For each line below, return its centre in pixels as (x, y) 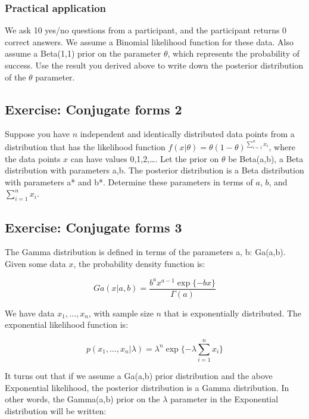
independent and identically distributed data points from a (187, 134)
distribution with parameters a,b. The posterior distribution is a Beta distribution (154, 170)
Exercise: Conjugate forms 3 (93, 227)
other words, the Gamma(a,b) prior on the (82, 399)
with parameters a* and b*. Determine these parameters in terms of (129, 181)
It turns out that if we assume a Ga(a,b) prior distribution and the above (139, 376)
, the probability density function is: (139, 264)
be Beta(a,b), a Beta (266, 158)
